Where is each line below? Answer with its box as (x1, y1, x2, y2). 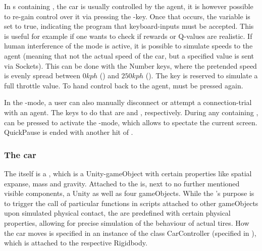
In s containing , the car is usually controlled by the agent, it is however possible (4, 1, 253, 11)
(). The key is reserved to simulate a (145, 70, 258, 81)
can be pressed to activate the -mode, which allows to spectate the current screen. (4, 117, 257, 127)
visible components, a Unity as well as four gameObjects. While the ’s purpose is (4, 188, 254, 198)
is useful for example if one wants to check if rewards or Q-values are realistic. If (4, 30, 252, 41)
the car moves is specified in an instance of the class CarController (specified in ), (4, 227, 256, 238)
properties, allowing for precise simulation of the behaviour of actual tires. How (4, 217, 249, 228)
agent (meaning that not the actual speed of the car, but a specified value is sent (4, 50, 254, 61)
